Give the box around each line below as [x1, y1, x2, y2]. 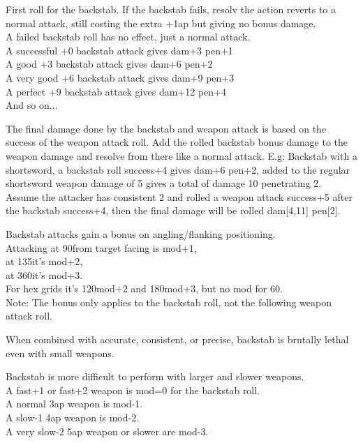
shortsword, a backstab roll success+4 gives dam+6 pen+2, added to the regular [6, 162, 350, 177]
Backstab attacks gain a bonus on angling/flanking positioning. [6, 226, 276, 241]
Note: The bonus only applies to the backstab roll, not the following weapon [6, 294, 332, 309]
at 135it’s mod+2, [6, 254, 83, 269]
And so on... [6, 98, 58, 112]
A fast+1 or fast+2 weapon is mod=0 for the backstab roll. [6, 382, 260, 397]
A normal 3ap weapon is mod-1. [6, 396, 143, 411]
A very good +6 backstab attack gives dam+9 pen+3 [6, 70, 235, 84]
